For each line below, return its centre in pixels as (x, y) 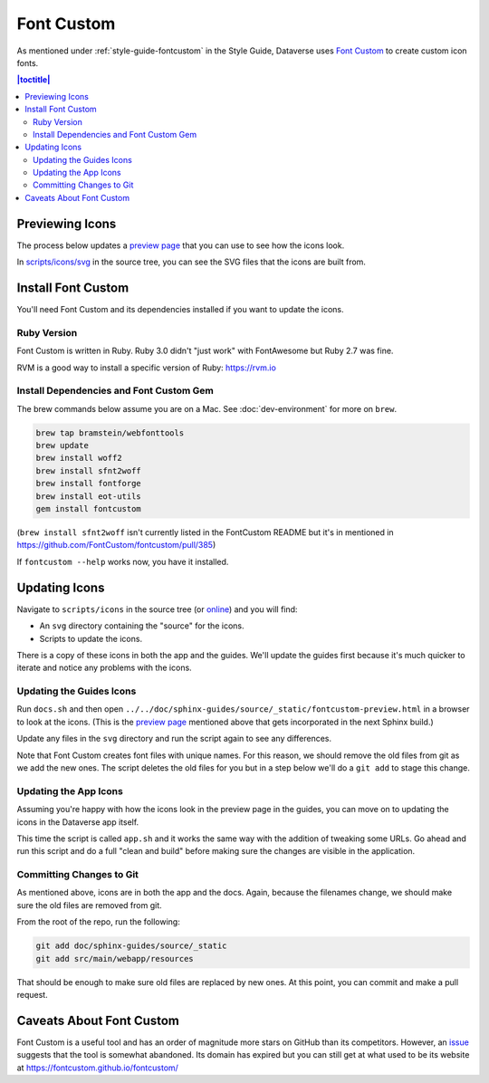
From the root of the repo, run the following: (98, 922)
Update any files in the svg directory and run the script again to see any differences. (174, 739)
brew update (62, 446)
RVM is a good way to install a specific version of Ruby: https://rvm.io (146, 368)
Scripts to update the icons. (91, 638)
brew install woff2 (79, 458)
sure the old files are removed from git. (89, 905)
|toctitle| (34, 80)
